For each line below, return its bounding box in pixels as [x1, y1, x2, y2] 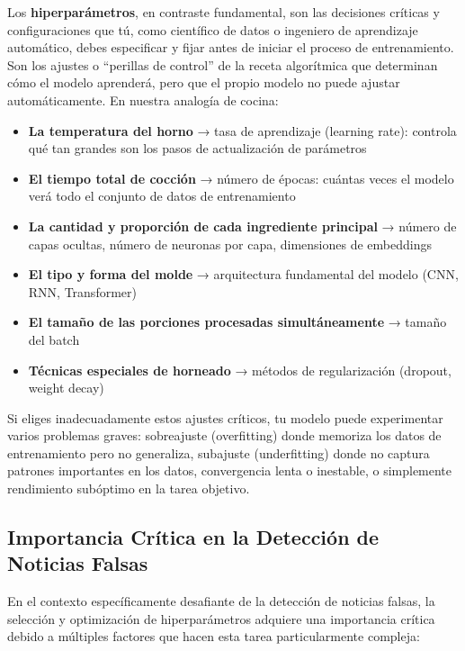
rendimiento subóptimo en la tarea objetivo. [7, 479, 250, 498]
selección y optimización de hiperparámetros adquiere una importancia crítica [7, 609, 435, 628]
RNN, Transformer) [28, 282, 137, 301]
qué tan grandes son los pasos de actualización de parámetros [28, 139, 367, 158]
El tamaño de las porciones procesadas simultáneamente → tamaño [28, 312, 447, 331]
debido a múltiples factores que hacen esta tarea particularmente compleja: [7, 627, 420, 646]
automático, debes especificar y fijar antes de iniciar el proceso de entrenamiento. [7, 38, 454, 57]
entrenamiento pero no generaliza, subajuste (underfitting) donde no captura [7, 443, 430, 462]
